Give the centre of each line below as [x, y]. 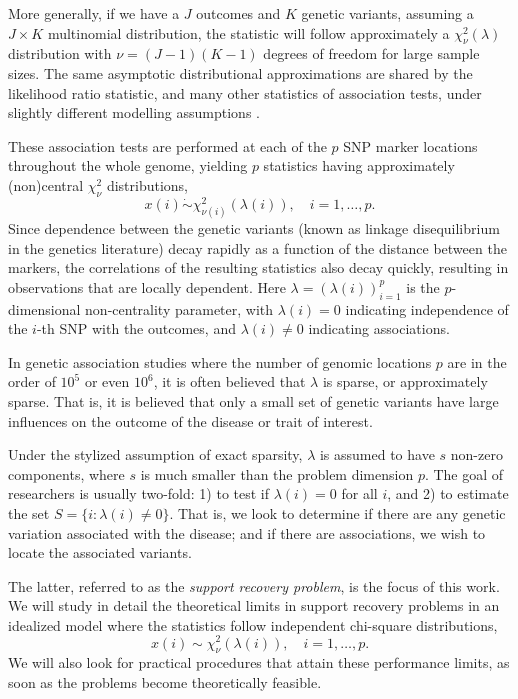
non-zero [476, 454]
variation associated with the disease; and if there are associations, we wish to [247, 532]
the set [29, 512]
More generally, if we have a [94, 13]
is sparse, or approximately [405, 381]
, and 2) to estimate [448, 493]
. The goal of [464, 473]
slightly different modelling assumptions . [134, 112]
